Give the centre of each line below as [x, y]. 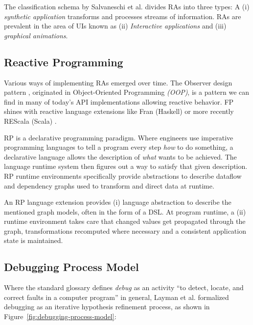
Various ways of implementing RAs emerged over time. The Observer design [118, 82]
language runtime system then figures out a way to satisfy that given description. [126, 166]
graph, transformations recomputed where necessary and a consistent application [125, 230]
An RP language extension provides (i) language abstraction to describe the [118, 202]
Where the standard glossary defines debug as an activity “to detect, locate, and [124, 287]
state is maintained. [34, 240]
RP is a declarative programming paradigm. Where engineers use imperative [119, 137]
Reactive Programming [64, 62]
